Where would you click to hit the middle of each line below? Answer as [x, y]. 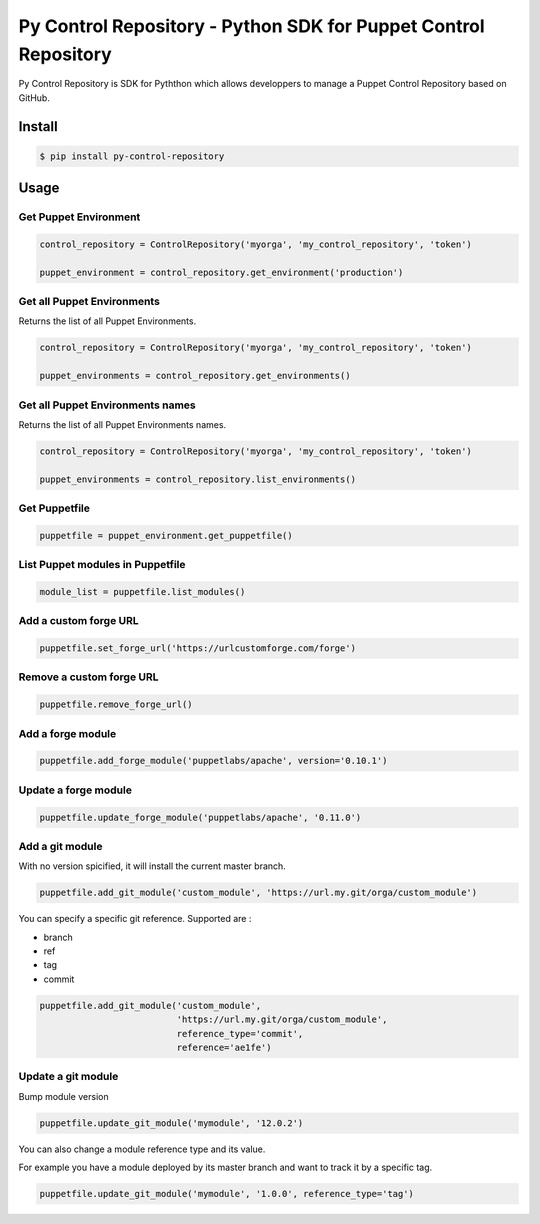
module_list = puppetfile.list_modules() [142, 591]
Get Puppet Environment [79, 217]
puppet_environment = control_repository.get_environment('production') [221, 272]
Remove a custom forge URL [88, 677]
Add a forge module [67, 733]
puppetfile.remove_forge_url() [116, 704]
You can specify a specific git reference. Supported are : [135, 919]
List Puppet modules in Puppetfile [102, 565]
